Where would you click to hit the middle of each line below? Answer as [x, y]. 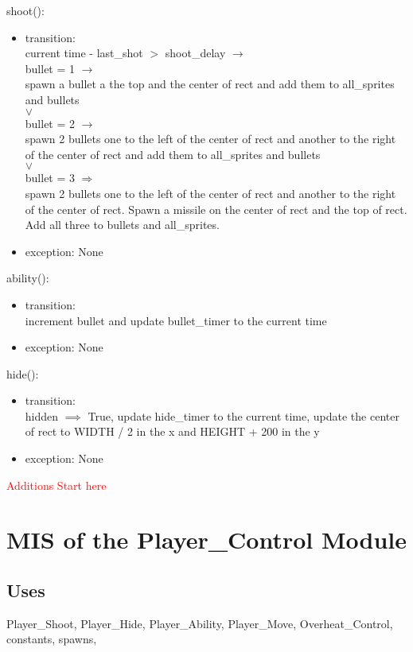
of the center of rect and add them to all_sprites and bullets [173, 154]
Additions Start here [56, 485]
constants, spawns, [52, 639]
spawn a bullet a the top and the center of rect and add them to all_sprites [210, 84]
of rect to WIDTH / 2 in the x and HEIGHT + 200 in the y [172, 431]
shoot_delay [195, 53]
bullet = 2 [50, 123]
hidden [42, 415]
